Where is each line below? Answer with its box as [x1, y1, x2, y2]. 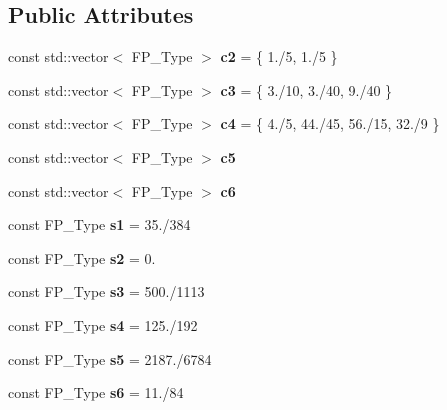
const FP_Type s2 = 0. [8, 247, 156, 268]
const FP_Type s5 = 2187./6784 [8, 348, 212, 369]
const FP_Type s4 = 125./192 [8, 314, 198, 335]
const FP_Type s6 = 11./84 [8, 382, 184, 403]
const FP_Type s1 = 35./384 [8, 214, 191, 235]
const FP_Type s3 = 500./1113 [8, 281, 205, 302]
